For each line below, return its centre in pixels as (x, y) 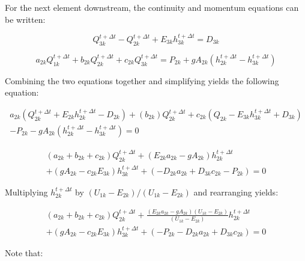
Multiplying (26, 192)
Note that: (24, 253)
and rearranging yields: (236, 192)
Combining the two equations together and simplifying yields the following (142, 80)
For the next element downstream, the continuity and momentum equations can (152, 7)
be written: (25, 19)
